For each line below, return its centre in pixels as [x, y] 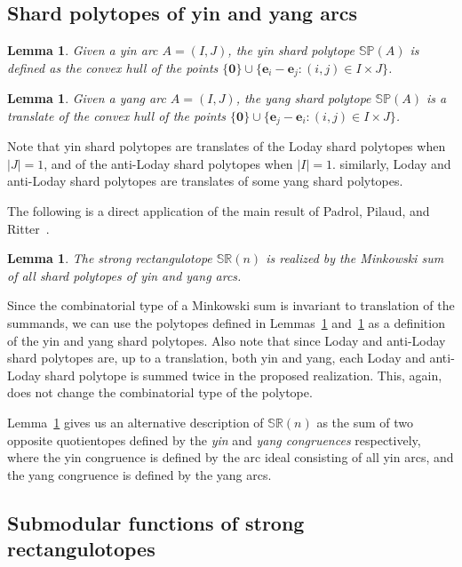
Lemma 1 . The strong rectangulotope [110, 258]
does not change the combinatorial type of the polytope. [160, 392]
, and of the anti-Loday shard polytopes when [168, 163]
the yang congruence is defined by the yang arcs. [139, 474]
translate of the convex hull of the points [117, 115]
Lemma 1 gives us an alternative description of [135, 423]
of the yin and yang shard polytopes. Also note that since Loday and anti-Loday [227, 340]
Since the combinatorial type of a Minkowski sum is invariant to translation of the [231, 305]
